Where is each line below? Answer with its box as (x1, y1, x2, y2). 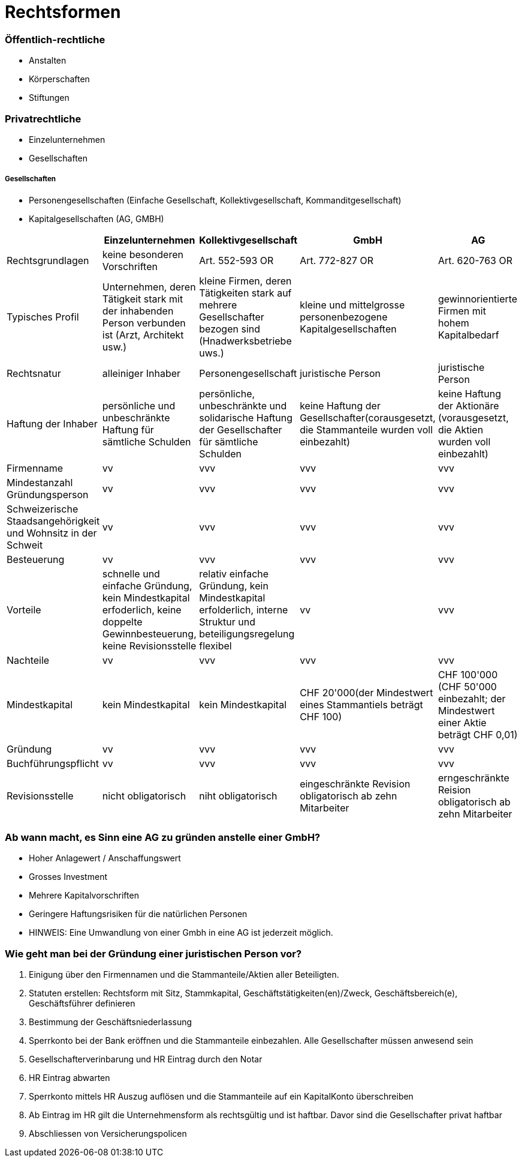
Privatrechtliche (5, 112, 82, 125)
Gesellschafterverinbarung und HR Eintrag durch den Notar (29, 1054, 262, 1065)
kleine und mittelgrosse (300, 298, 405, 311)
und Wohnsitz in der (7, 526, 97, 539)
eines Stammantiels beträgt (300, 698, 423, 711)
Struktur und (199, 615, 255, 628)
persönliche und (102, 399, 176, 412)
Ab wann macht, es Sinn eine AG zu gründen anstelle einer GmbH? (5, 831, 321, 844)
